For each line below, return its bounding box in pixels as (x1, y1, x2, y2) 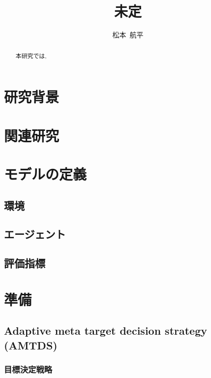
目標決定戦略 (4, 363, 53, 375)
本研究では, (15, 51, 47, 60)
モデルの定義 (4, 163, 87, 184)
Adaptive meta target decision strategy (4, 323, 208, 338)
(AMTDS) (4, 337, 58, 352)
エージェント (4, 226, 66, 242)
